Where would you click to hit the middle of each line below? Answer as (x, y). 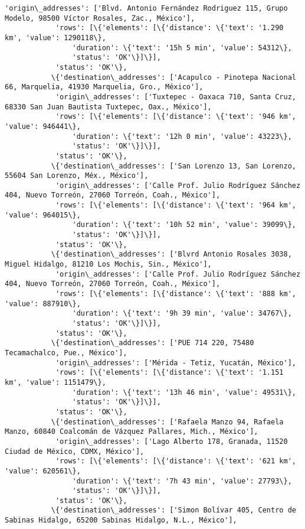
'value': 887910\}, (43, 304)
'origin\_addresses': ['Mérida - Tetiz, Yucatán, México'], (176, 363)
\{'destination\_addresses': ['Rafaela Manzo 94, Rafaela (167, 422)
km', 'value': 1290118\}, (55, 38)
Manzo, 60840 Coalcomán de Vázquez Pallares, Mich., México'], (132, 432)
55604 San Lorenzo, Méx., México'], (77, 176)
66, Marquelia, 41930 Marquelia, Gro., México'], (104, 87)
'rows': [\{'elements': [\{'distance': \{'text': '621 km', (176, 461)
